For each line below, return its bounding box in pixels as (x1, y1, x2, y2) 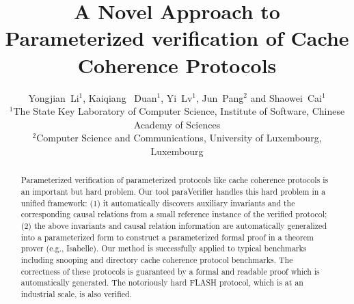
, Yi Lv (161, 90, 193, 105)
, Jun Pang (196, 90, 244, 105)
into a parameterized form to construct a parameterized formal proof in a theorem (21, 231, 314, 243)
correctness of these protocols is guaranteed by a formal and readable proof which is (21, 265, 320, 277)
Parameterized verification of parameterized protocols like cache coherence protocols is (21, 174, 329, 186)
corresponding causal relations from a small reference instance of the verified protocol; (21, 208, 327, 220)
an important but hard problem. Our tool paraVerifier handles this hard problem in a (21, 185, 326, 197)
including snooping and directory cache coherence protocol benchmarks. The (21, 253, 293, 265)
